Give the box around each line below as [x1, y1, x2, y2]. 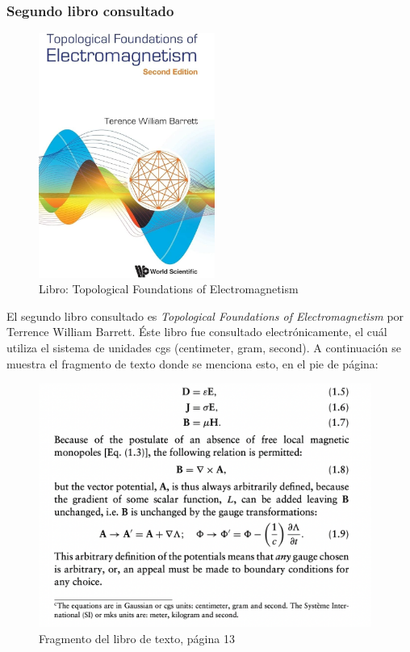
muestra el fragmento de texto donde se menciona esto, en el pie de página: [6, 355, 379, 372]
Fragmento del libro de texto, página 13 [39, 630, 235, 647]
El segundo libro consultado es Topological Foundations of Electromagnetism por [6, 307, 404, 324]
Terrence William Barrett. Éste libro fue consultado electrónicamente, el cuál [6, 323, 387, 340]
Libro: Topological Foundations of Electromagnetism [39, 280, 299, 297]
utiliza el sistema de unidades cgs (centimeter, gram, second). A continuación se [6, 339, 401, 355]
